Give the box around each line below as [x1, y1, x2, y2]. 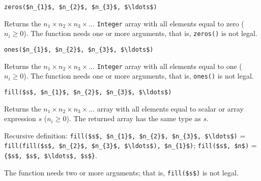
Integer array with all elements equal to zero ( [97, 18, 244, 28]
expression [4, 113, 36, 124]
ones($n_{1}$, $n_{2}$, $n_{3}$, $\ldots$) [4, 46, 154, 53]
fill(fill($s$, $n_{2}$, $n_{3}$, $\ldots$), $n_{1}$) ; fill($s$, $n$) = [4, 140, 257, 151]
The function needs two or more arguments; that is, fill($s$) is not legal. [4, 167, 239, 177]
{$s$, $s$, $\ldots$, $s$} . [4, 150, 97, 161]
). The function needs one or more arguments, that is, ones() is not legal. [23, 70, 254, 81]
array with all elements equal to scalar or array [97, 103, 244, 114]
